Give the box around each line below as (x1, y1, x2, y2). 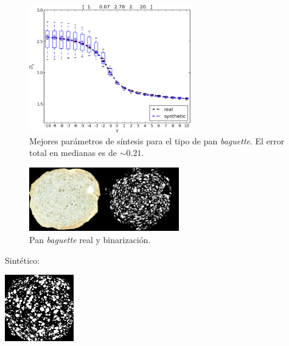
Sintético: (5, 253, 40, 266)
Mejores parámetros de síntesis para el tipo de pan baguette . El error (29, 134, 285, 147)
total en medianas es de (29, 146, 117, 159)
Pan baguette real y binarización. (29, 233, 151, 245)
